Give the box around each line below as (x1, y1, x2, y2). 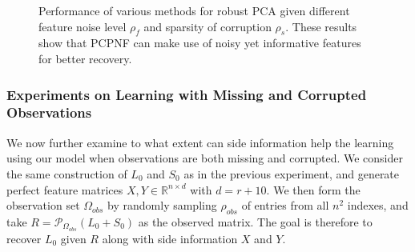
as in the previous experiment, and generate (183, 165, 400, 182)
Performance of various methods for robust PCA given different (38, 2, 350, 18)
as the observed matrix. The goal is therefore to (138, 213, 373, 230)
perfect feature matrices (6, 181, 123, 198)
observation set (6, 197, 80, 214)
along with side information (102, 230, 238, 246)
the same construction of (6, 165, 127, 182)
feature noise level (38, 18, 127, 34)
